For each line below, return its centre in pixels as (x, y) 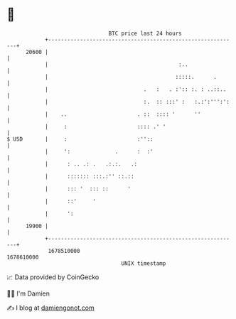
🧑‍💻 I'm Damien (28, 293)
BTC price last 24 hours (145, 33)
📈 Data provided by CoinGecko (53, 277)
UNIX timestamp (144, 263)
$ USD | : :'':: (80, 139)
